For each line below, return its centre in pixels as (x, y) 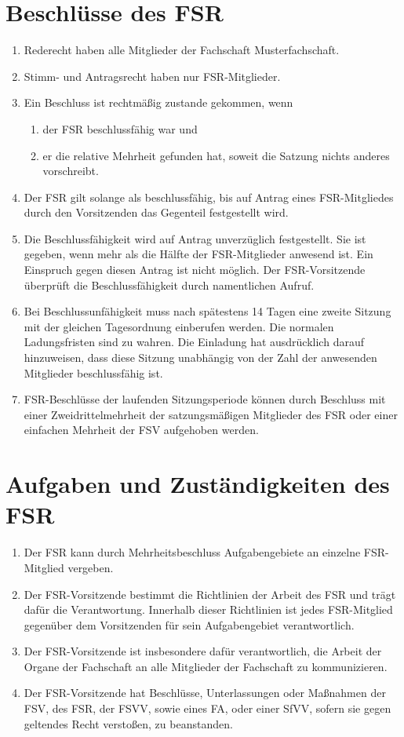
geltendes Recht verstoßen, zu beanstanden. (128, 723)
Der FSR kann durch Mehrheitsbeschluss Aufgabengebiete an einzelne (192, 552)
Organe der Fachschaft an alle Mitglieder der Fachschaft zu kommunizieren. (206, 666)
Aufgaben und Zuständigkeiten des (198, 484)
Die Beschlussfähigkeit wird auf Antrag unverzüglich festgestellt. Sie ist (195, 238)
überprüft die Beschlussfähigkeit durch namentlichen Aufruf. (169, 285)
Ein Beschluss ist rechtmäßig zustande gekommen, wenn (158, 102)
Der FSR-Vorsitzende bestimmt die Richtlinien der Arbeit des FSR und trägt (210, 594)
